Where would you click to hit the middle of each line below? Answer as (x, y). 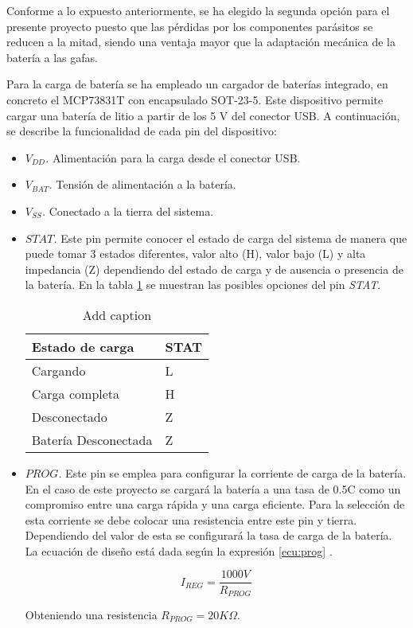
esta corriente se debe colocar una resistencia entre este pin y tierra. (191, 519)
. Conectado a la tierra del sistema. (128, 211)
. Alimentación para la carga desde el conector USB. (173, 157)
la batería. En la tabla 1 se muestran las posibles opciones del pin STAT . (203, 285)
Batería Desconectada (92, 439)
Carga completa (76, 393)
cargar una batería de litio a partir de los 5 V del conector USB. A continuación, (203, 115)
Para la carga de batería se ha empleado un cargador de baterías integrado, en (197, 84)
